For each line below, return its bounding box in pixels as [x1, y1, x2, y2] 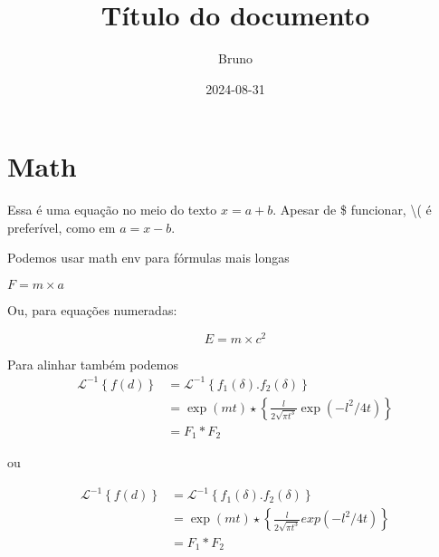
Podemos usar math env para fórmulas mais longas [7, 248, 290, 267]
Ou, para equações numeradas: [7, 301, 177, 320]
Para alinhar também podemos [7, 354, 178, 373]
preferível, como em [7, 217, 116, 236]
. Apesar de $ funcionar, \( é [272, 200, 432, 219]
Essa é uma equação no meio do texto [7, 200, 217, 219]
